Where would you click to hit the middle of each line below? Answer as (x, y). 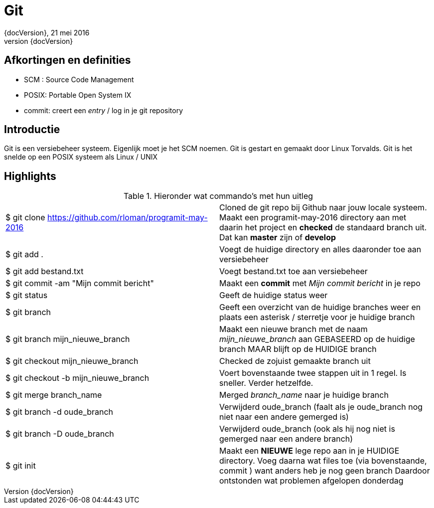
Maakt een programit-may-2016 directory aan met (313, 218)
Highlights (30, 176)
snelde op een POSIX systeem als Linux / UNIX (81, 157)
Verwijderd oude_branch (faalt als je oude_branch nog (321, 407)
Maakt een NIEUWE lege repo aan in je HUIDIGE (309, 451)
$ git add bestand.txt (45, 271)
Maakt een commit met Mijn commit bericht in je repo (320, 283)
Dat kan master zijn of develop (278, 238)
